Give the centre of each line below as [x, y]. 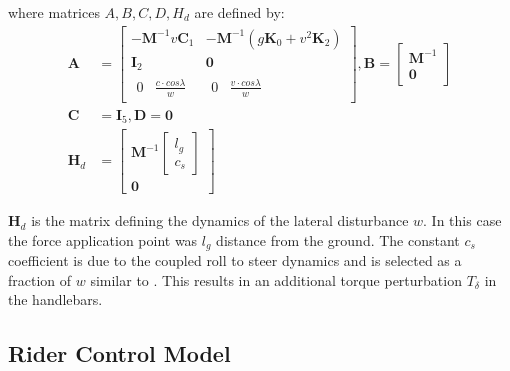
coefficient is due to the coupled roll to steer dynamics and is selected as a [235, 260]
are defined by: [239, 12]
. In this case [462, 220]
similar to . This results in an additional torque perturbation [276, 279]
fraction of [40, 279]
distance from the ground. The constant [338, 239]
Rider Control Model [119, 353]
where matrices [54, 12]
